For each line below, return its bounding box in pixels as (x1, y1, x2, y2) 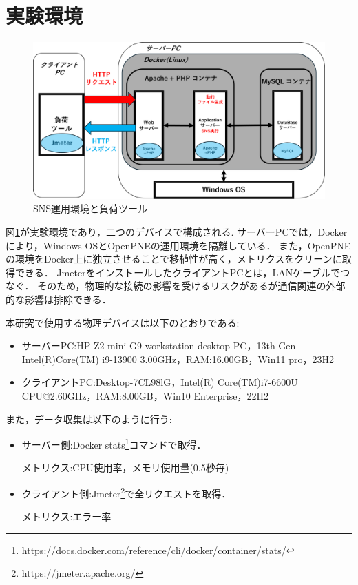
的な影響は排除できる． (6, 292, 112, 307)
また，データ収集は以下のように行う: (6, 411, 172, 426)
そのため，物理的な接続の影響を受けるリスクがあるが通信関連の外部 (37, 278, 346, 293)
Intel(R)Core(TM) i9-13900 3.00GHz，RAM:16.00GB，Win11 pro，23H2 (21, 351, 334, 366)
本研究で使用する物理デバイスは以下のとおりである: (6, 315, 240, 329)
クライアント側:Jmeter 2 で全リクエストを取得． (21, 484, 231, 500)
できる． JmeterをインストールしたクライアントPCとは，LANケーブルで (14, 265, 341, 279)
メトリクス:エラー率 (21, 509, 112, 524)
